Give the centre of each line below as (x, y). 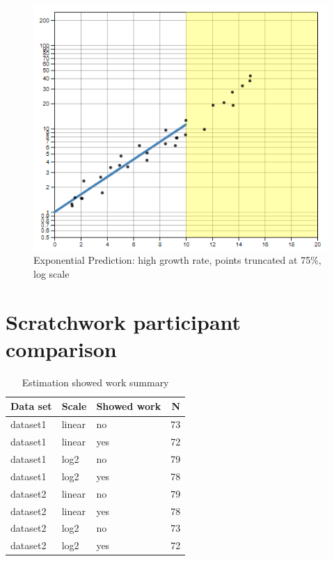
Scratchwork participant (124, 321)
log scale (51, 273)
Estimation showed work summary (95, 382)
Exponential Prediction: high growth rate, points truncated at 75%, (177, 260)
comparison (61, 348)
